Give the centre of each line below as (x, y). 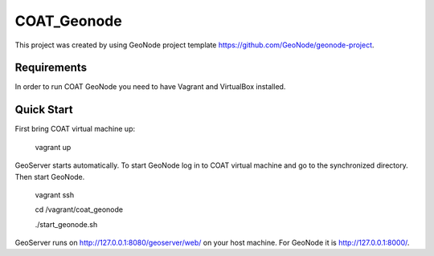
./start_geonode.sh (66, 224)
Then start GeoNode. (50, 177)
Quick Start (44, 110)
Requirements (51, 68)
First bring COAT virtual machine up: (75, 129)
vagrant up (53, 147)
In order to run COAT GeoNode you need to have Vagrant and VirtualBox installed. (150, 87)
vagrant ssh (55, 195)
